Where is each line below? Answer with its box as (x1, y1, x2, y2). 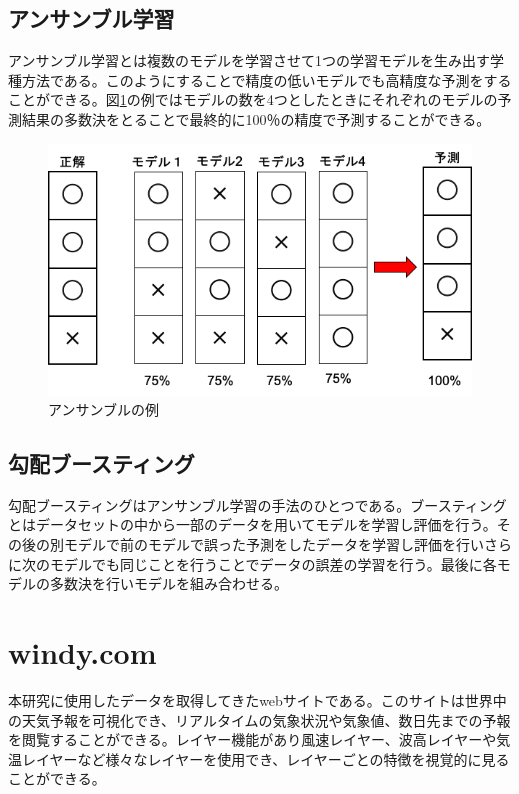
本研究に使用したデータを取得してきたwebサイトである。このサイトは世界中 (8, 689, 507, 710)
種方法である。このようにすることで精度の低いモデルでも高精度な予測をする (8, 69, 512, 90)
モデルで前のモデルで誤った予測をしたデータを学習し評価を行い (63, 534, 484, 555)
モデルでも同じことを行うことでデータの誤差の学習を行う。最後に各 (49, 553, 497, 574)
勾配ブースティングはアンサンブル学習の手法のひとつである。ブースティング (8, 494, 507, 515)
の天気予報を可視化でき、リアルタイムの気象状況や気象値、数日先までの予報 (8, 709, 511, 730)
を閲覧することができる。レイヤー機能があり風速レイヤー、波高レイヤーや (8, 729, 497, 750)
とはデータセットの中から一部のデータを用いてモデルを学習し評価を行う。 (8, 514, 497, 535)
